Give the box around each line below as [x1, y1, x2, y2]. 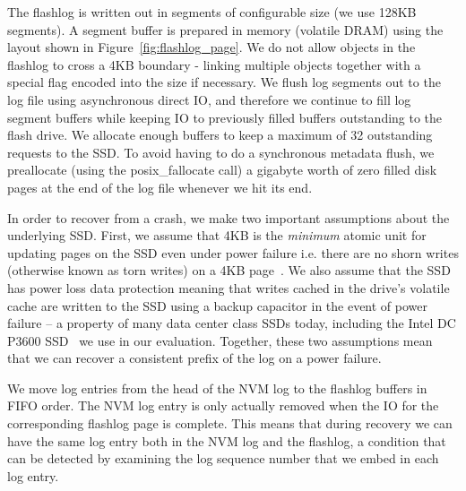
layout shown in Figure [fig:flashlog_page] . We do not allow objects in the [7, 38, 416, 56]
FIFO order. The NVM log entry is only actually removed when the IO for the [7, 396, 439, 415]
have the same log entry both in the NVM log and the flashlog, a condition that [7, 431, 446, 450]
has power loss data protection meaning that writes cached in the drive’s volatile [7, 278, 450, 297]
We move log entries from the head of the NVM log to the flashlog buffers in [7, 378, 427, 397]
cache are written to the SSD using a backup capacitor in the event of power [7, 296, 428, 314]
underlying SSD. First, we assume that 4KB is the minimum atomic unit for [7, 226, 427, 245]
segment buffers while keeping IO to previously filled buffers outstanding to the [7, 108, 443, 126]
